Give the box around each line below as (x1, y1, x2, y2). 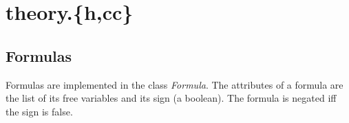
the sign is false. (6, 104, 73, 118)
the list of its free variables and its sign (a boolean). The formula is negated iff (6, 91, 337, 105)
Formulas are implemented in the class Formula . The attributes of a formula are (6, 77, 343, 91)
